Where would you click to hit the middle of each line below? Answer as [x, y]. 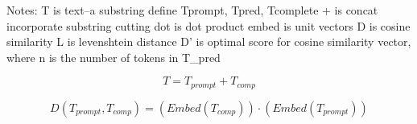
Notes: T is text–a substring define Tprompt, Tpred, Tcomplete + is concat [192, 10]
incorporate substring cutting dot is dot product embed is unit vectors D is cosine [208, 25]
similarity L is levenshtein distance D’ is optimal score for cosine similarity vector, [209, 41]
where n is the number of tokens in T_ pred [114, 57]
